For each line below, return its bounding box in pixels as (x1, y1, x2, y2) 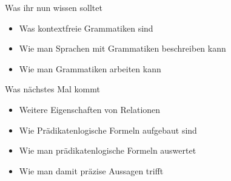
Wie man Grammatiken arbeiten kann (19, 62, 161, 75)
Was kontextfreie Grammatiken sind (19, 21, 153, 34)
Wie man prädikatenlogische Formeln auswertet (19, 144, 196, 157)
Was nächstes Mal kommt (5, 83, 100, 95)
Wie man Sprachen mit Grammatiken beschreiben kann (19, 42, 226, 55)
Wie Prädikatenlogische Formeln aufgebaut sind (19, 123, 197, 136)
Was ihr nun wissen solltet (5, 1, 102, 13)
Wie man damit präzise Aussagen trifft (19, 164, 164, 177)
